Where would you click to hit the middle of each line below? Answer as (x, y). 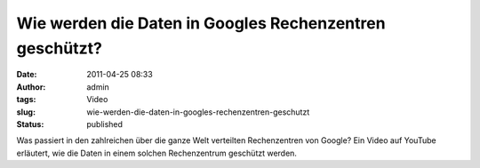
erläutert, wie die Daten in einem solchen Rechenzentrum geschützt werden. (157, 153)
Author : (31, 87)
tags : (26, 100)
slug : (26, 112)
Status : (30, 124)
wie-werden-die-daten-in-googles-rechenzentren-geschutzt (198, 112)
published (105, 124)
